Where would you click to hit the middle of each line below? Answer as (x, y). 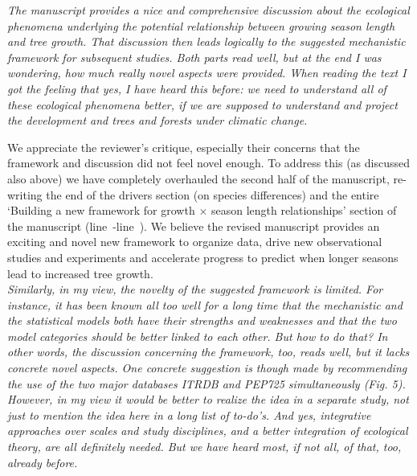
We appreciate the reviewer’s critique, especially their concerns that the (184, 147)
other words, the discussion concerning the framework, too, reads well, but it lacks (208, 352)
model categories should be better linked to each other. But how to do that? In (198, 336)
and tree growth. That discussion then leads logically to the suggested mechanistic (206, 41)
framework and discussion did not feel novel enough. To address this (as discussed (208, 163)
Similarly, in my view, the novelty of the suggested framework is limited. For (195, 289)
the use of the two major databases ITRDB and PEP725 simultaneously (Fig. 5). (206, 383)
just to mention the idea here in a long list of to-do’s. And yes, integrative (189, 414)
